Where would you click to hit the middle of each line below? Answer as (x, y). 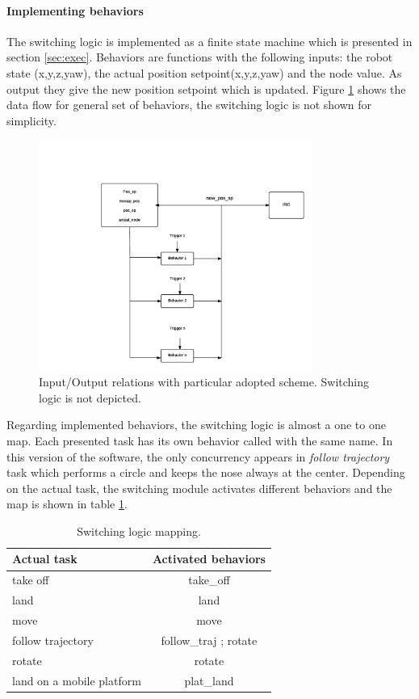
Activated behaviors (209, 559)
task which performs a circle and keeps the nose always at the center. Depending (206, 472)
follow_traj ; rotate (209, 640)
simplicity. (31, 120)
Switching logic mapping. (139, 531)
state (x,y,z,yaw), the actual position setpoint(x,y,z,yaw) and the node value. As (204, 72)
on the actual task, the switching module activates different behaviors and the (199, 488)
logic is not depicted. (90, 397)
